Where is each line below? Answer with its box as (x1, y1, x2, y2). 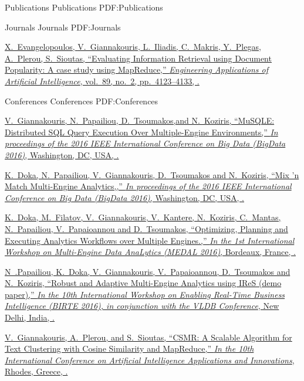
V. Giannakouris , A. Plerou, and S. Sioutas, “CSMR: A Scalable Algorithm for (5, 331, 292, 343)
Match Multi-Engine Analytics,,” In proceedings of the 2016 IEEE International (5, 180, 292, 192)
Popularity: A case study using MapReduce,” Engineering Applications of (5, 63, 269, 76)
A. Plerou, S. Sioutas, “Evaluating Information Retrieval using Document (5, 52, 272, 64)
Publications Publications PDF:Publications (5, 1, 163, 13)
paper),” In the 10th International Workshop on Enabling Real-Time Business (5, 288, 285, 300)
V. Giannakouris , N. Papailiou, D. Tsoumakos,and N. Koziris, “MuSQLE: (5, 114, 275, 127)
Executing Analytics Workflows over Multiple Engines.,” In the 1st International (5, 234, 295, 246)
